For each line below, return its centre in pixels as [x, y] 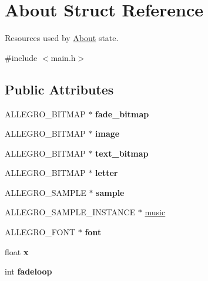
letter [107, 173]
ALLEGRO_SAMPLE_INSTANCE [70, 212]
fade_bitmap [122, 114]
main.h [63, 57]
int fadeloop [28, 271]
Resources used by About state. [62, 38]
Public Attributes [59, 89]
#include [21, 57]
